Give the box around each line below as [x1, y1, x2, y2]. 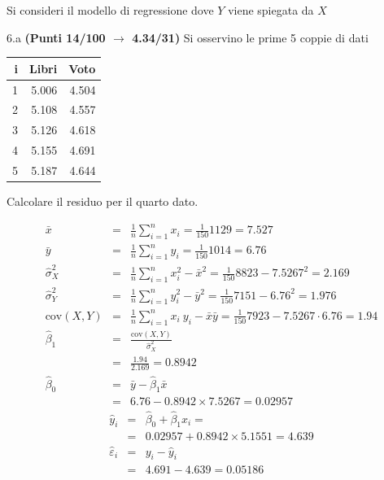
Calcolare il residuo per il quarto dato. [7, 193, 199, 209]
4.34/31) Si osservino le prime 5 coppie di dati [132, 28, 369, 46]
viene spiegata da [228, 2, 314, 18]
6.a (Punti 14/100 [7, 28, 106, 46]
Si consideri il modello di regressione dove [7, 2, 214, 18]
